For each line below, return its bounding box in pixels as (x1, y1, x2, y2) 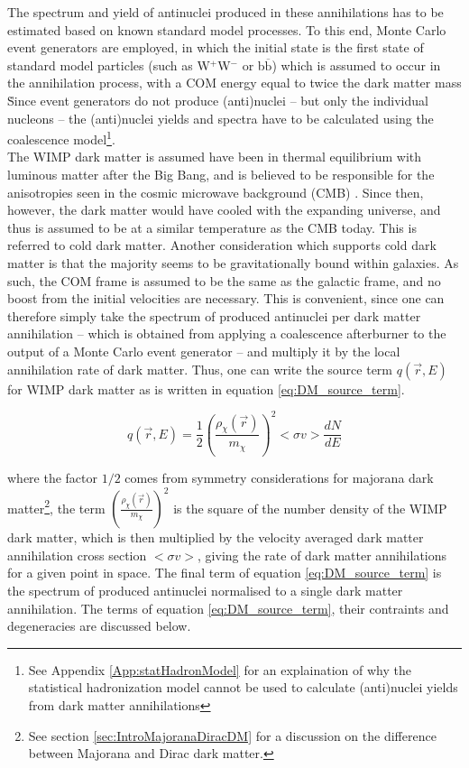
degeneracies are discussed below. (7, 616, 191, 635)
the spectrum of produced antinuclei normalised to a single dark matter (7, 581, 403, 600)
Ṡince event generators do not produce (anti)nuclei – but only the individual (7, 90, 428, 109)
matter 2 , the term (7, 495, 106, 517)
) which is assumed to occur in (271, 55, 441, 74)
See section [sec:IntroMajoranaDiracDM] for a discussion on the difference (28, 726, 437, 745)
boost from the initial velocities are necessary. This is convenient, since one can (7, 289, 445, 308)
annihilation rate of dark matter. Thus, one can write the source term (7, 359, 392, 378)
